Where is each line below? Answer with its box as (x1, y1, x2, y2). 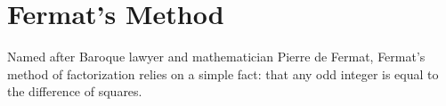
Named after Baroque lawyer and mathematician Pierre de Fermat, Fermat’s (7, 47, 426, 66)
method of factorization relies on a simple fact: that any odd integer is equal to (7, 64, 439, 83)
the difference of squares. (7, 82, 142, 101)
